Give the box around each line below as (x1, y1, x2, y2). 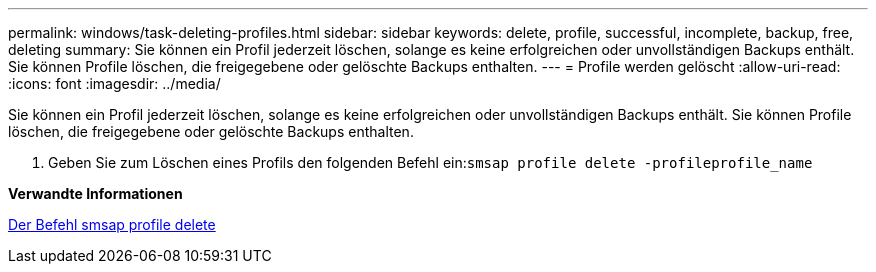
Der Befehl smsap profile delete (8, 216, 216, 233)
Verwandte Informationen (8, 185, 183, 202)
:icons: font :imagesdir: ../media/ (8, 75, 221, 92)
